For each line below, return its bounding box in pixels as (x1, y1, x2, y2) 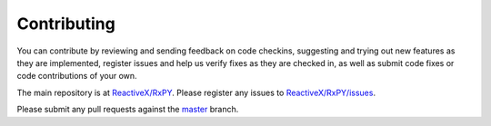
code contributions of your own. (16, 71, 137, 82)
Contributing (16, 14, 115, 34)
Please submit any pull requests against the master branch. (16, 104, 239, 115)
